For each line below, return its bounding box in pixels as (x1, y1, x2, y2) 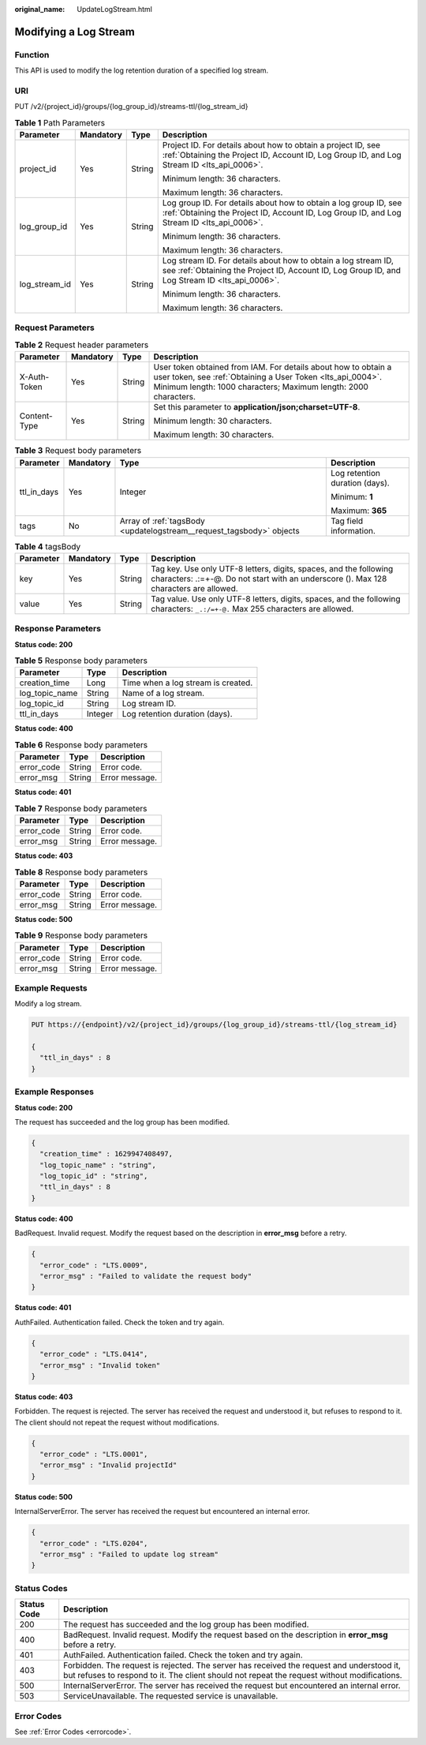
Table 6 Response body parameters (14, 740, 148, 751)
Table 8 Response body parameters (14, 867, 148, 878)
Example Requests (14, 983, 88, 994)
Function (14, 49, 50, 60)
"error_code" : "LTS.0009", (39, 1260, 148, 1270)
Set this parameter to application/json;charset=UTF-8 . (153, 402, 361, 413)
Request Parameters (14, 322, 95, 333)
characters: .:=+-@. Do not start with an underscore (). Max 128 (151, 573, 387, 584)
